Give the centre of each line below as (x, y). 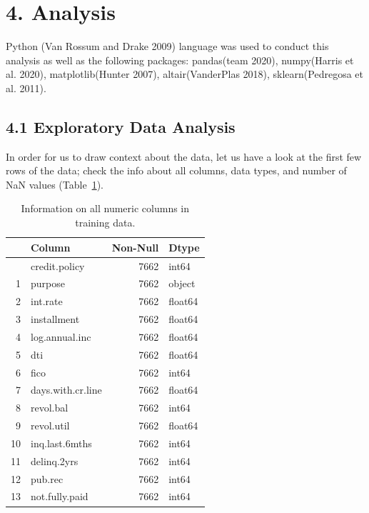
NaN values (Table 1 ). (55, 184)
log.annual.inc (61, 336)
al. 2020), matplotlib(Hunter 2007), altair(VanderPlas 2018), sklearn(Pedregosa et (184, 74)
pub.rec (47, 478)
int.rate (47, 301)
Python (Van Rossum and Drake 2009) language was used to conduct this (167, 46)
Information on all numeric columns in (105, 208)
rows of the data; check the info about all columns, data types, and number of (176, 170)
